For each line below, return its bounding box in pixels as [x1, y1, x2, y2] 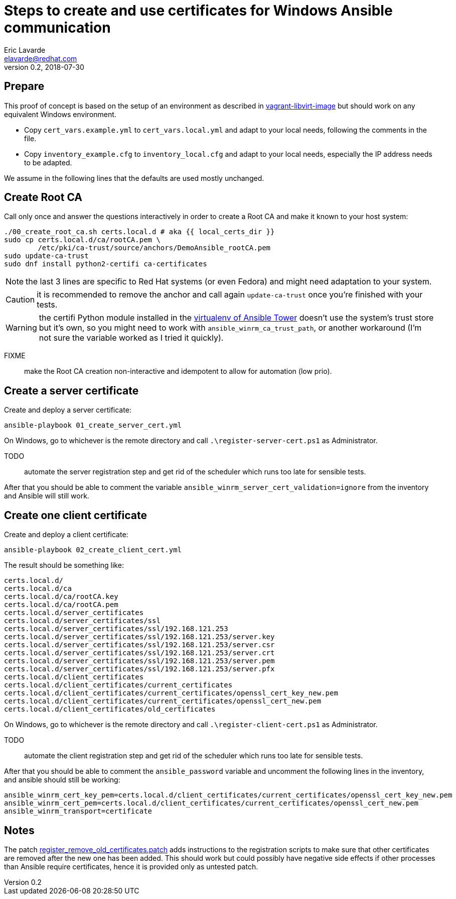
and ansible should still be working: [4, 775, 120, 784]
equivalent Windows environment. [4, 110, 116, 119]
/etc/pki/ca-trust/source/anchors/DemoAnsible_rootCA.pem [38, 244, 271, 252]
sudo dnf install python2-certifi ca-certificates [4, 260, 207, 268]
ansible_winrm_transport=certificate [4, 807, 153, 816]
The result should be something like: [4, 561, 124, 570]
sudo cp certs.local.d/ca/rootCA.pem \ [4, 236, 161, 244]
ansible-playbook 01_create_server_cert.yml [4, 421, 182, 430]
